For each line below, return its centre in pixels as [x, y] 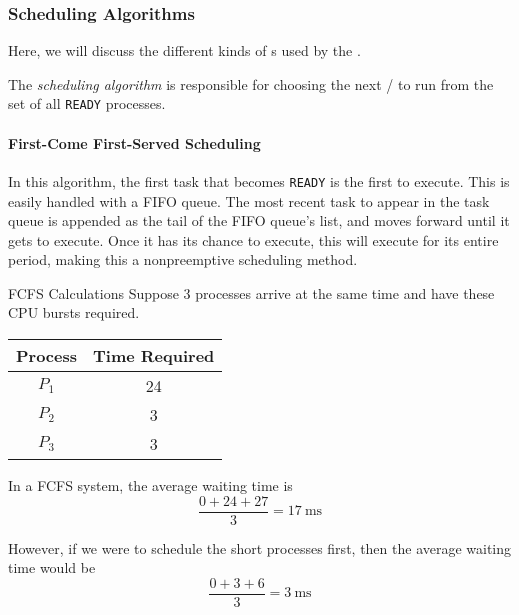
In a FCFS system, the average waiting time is [150, 485]
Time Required [154, 356]
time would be [52, 567]
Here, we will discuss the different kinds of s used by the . [184, 50]
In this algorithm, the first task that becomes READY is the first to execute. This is [259, 180]
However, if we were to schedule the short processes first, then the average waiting [260, 547]
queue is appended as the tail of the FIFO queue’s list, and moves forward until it [259, 220]
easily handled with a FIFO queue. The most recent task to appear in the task [249, 200]
